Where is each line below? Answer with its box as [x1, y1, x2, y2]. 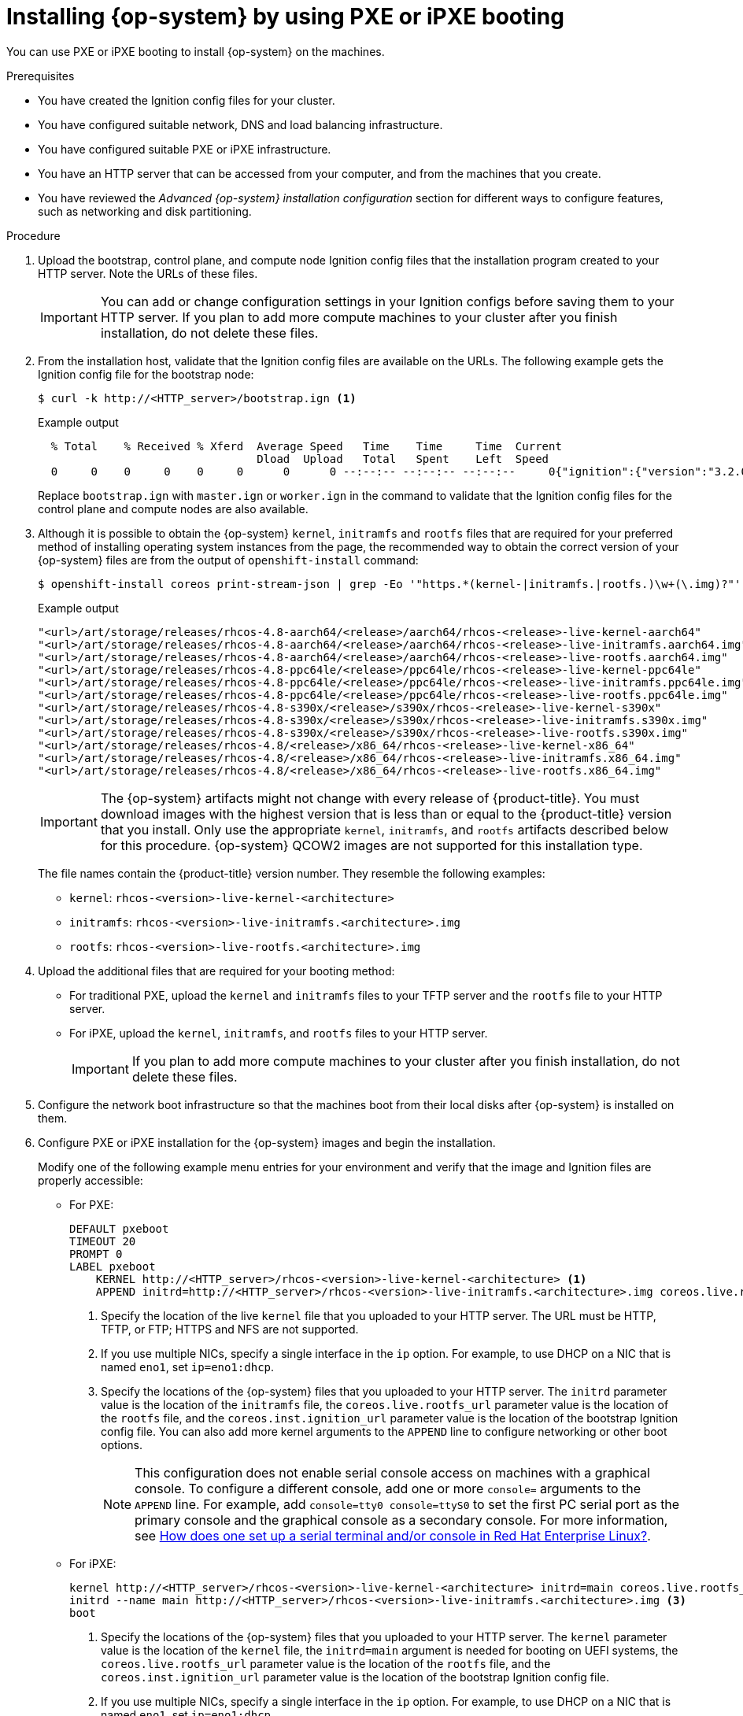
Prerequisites [6, 68, 75, 83]
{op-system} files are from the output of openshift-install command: [38, 553, 419, 567]
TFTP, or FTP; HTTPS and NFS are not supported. [101, 1322, 359, 1336]
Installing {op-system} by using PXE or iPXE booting [6, 3, 564, 30]
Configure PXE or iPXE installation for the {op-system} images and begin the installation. [38, 1135, 496, 1149]
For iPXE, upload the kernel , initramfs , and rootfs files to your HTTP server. [69, 1026, 488, 1040]
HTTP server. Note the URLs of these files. [38, 266, 258, 280]
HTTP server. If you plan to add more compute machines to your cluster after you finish [100, 309, 618, 325]
